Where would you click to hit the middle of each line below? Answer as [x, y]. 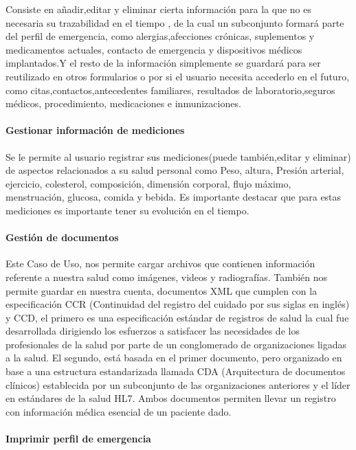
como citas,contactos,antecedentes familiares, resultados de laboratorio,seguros [170, 90]
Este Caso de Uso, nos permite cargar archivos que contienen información [160, 263]
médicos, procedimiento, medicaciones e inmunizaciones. [123, 103]
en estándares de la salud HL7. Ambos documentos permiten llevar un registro [171, 398]
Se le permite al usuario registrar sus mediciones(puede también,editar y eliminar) [178, 156]
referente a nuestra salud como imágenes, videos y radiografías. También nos [167, 277]
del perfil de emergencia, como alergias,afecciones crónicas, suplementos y [160, 36]
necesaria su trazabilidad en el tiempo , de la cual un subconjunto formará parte [175, 22]
